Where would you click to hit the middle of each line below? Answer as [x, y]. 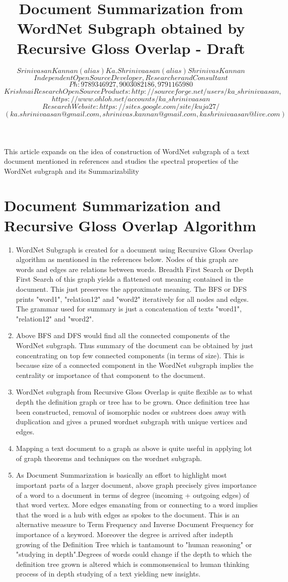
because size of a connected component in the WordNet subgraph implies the [135, 365]
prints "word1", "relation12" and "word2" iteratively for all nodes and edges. [132, 299]
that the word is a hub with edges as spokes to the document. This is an [128, 514]
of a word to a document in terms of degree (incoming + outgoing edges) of [132, 495]
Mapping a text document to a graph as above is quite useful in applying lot [134, 448]
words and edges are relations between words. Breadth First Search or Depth [135, 269]
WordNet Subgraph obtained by [131, 28]
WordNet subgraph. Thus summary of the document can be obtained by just [134, 345]
